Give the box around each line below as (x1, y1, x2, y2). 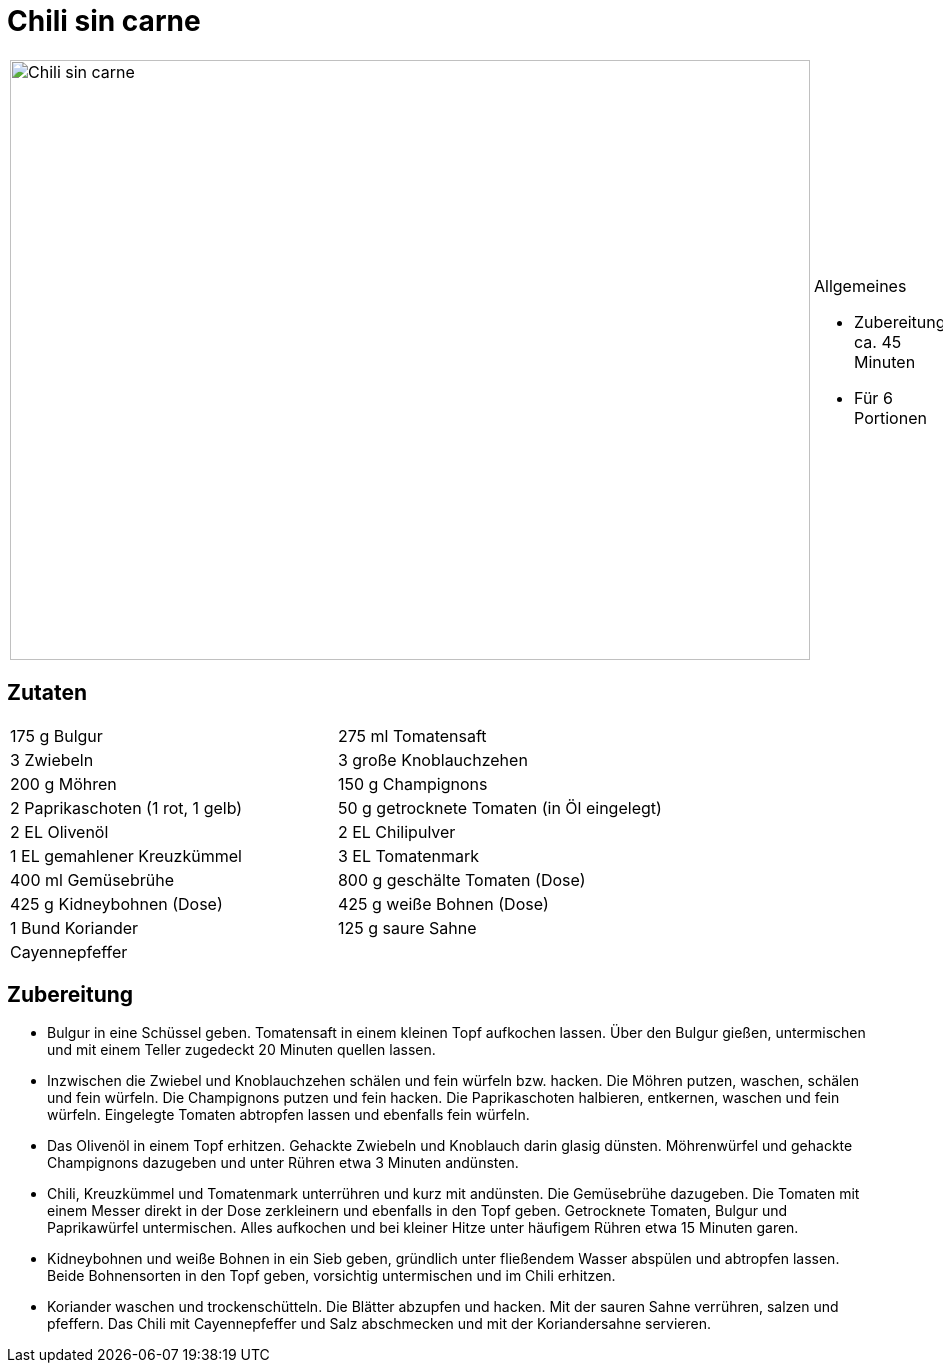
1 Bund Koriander (10, 917, 139, 938)
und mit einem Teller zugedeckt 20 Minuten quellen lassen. (47, 1041, 436, 1059)
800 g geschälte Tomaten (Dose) (337, 869, 586, 890)
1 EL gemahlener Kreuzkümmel (10, 845, 242, 866)
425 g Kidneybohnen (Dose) (10, 893, 223, 914)
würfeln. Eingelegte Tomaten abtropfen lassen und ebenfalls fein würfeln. (47, 1106, 530, 1124)
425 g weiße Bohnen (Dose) (337, 893, 549, 914)
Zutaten (7, 680, 88, 706)
